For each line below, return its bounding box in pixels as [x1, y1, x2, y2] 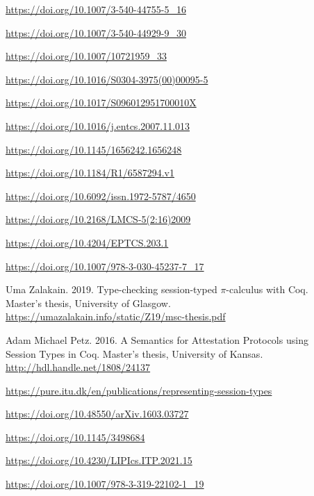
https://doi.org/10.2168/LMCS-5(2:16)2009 [6, 212, 191, 226]
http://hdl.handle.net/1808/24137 [6, 360, 151, 374]
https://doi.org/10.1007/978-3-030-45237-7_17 [6, 258, 204, 273]
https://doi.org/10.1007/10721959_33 [6, 49, 167, 63]
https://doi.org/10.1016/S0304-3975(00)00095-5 [6, 72, 208, 86]
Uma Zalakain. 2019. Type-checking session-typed [6, 282, 217, 297]
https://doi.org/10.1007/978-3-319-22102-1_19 [6, 477, 204, 491]
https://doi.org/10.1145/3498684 [6, 429, 145, 444]
